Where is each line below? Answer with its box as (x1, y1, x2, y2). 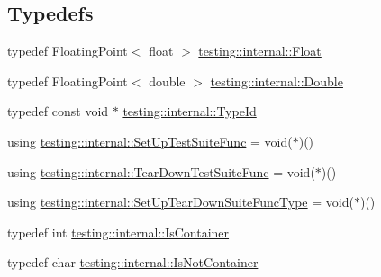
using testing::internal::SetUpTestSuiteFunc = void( (7, 131, 293, 150)
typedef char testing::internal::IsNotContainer (7, 253, 259, 272)
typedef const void (7, 102, 109, 121)
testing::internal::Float (198, 41, 322, 60)
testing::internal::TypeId (122, 102, 257, 121)
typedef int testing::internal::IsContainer (7, 222, 230, 241)
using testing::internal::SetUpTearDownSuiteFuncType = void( (7, 192, 354, 211)
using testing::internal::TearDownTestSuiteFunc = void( (7, 162, 315, 181)
